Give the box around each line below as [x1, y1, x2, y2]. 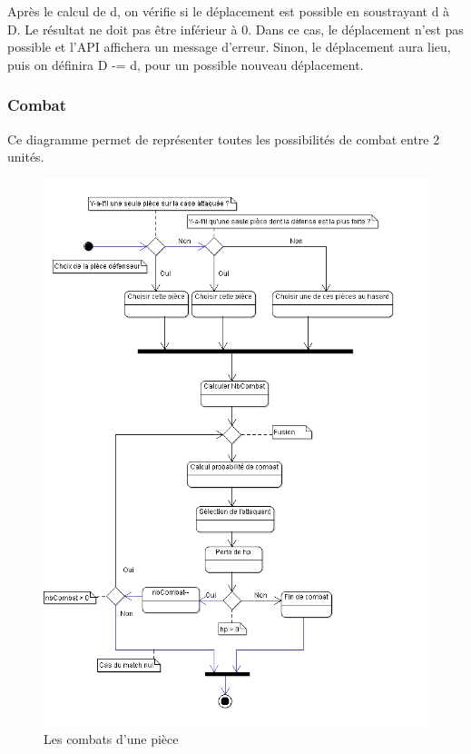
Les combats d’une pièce [44, 729, 179, 748]
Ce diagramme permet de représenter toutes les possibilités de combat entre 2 [7, 129, 440, 148]
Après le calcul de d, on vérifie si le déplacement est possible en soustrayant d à [7, 2, 450, 20]
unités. [7, 147, 44, 166]
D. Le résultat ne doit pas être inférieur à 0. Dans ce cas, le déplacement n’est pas [7, 19, 464, 38]
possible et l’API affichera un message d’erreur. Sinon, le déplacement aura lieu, [7, 37, 451, 56]
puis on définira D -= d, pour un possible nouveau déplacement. [7, 55, 364, 74]
